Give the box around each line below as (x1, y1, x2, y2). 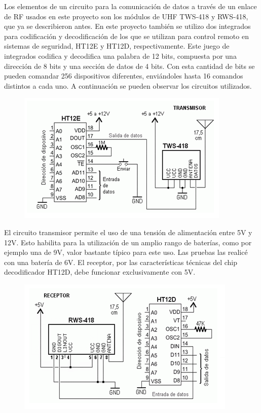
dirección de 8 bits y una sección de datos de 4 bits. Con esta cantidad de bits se (4, 60, 255, 71)
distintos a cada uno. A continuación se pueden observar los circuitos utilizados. (4, 80, 252, 91)
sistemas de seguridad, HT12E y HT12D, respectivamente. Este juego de (4, 41, 230, 51)
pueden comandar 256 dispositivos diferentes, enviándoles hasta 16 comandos (4, 70, 243, 81)
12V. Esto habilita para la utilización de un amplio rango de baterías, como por (4, 237, 252, 247)
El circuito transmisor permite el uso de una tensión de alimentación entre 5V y (4, 227, 252, 237)
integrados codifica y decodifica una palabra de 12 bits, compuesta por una (4, 50, 237, 61)
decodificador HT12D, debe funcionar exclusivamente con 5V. (4, 267, 196, 277)
